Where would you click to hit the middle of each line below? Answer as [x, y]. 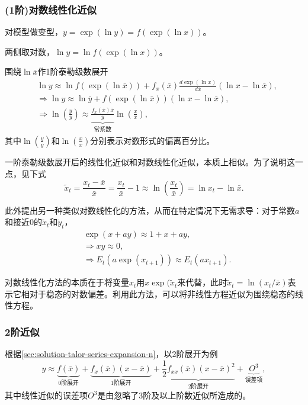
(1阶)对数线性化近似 [51, 9]
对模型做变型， [34, 32]
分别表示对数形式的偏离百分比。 [153, 140]
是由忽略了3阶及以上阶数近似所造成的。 [174, 395]
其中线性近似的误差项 [46, 395]
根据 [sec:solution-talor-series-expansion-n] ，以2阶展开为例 [111, 354]
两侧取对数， [30, 51]
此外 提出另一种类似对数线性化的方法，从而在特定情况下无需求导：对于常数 [150, 210]
